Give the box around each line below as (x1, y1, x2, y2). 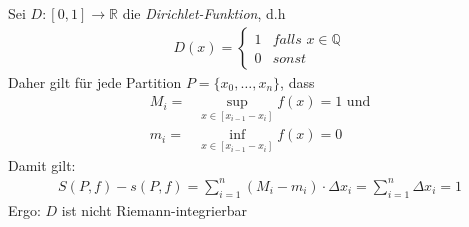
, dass (280, 71, 315, 92)
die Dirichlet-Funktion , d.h (122, 3, 286, 23)
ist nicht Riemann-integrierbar (61, 199, 247, 220)
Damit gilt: (8, 154, 76, 175)
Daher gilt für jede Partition (8, 71, 182, 92)
